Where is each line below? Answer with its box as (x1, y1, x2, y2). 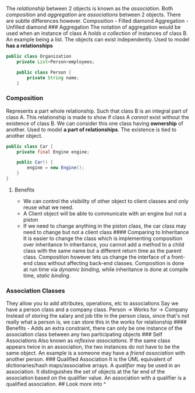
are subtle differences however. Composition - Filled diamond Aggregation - (6, 18, 189, 24)
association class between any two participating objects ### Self (6, 331, 163, 338)
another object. (6, 132, 42, 139)
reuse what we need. (23, 204, 74, 211)
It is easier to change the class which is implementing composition (23, 235, 183, 242)
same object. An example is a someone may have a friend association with (6, 350, 185, 357)
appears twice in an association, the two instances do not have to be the (6, 343, 180, 350)
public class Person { (16, 69, 72, 75)
